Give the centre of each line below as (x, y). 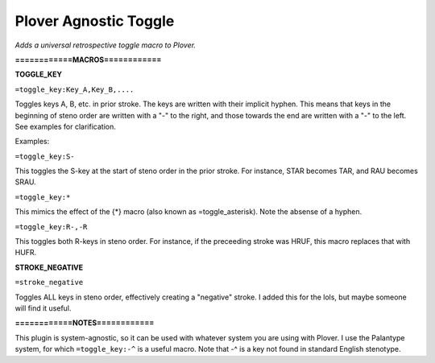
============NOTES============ (85, 323)
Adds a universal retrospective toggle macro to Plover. (106, 45)
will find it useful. (43, 308)
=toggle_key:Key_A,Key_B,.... (75, 89)
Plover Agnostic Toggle (95, 21)
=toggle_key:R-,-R (51, 227)
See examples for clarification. (65, 126)
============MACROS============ (88, 60)
